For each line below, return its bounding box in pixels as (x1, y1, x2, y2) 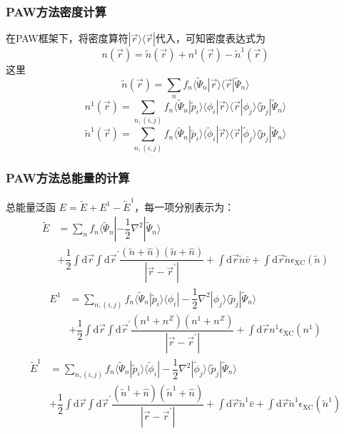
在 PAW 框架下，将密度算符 (6, 31, 128, 46)
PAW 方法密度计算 (6, 2, 107, 20)
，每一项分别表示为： (134, 199, 235, 214)
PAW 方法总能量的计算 (6, 168, 130, 186)
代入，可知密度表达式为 (155, 31, 265, 46)
